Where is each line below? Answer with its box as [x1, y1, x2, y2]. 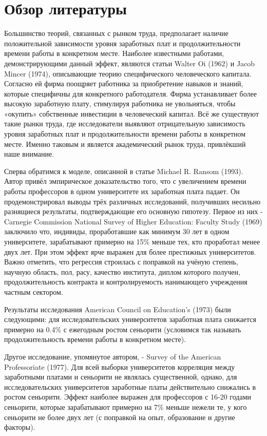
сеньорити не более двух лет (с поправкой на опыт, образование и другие [4, 411, 235, 422]
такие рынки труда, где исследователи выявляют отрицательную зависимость [4, 118, 245, 129]
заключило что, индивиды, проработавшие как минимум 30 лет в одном [4, 226, 230, 237]
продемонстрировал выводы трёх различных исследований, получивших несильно [4, 196, 261, 206]
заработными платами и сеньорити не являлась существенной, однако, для [4, 371, 237, 382]
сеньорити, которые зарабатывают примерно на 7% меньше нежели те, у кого [4, 401, 247, 412]
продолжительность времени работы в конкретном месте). [4, 334, 186, 345]
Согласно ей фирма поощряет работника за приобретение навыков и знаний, [4, 78, 243, 89]
